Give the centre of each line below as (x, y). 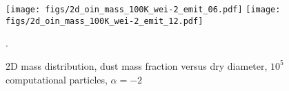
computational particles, (57, 79)
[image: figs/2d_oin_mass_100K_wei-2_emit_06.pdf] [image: (143, 10)
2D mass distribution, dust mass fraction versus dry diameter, (137, 65)
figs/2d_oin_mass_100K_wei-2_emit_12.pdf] (104, 21)
